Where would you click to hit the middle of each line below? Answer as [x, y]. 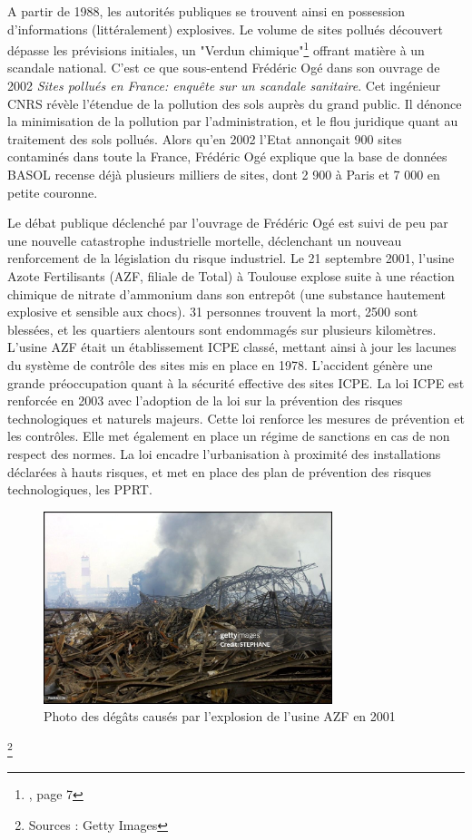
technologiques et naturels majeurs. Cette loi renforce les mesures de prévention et [236, 418]
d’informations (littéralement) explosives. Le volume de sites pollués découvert [225, 29]
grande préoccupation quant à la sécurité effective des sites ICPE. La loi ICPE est [236, 382]
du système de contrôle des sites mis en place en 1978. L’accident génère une [220, 364]
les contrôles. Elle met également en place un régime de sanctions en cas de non [229, 436]
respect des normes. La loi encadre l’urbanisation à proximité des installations [224, 453]
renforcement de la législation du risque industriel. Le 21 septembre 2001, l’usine [231, 258]
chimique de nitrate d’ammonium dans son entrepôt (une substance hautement [226, 293]
